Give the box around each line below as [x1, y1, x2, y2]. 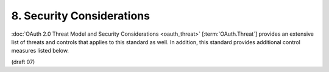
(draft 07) [11, 58, 35, 65]
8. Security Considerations [11, 9, 150, 22]
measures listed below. [11, 47, 69, 54]
